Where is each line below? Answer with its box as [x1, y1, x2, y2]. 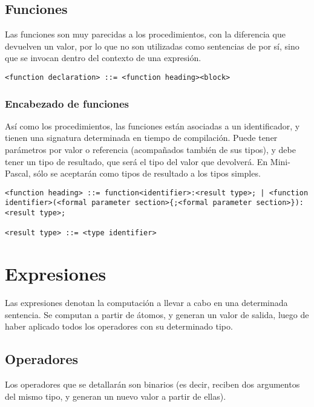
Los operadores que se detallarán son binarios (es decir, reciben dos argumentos [5, 378, 300, 391]
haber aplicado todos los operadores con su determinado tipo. [5, 320, 233, 333]
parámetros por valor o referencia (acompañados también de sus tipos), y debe [5, 143, 296, 156]
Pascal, [5, 167, 31, 180]
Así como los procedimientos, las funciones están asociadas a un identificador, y [5, 119, 300, 132]
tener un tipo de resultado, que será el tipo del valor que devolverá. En [5, 155, 268, 168]
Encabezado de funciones [5, 96, 129, 111]
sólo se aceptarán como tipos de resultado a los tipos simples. [33, 167, 261, 180]
